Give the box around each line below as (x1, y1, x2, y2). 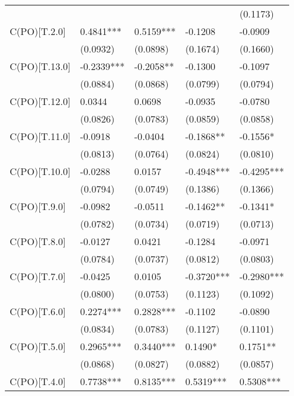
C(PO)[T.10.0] (10, 164, 71, 178)
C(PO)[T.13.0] (10, 59, 71, 73)
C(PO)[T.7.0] (10, 269, 66, 283)
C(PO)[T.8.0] (10, 234, 66, 248)
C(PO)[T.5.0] (10, 339, 66, 353)
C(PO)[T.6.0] (10, 304, 66, 318)
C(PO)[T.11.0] (10, 129, 71, 143)
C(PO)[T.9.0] (10, 199, 66, 213)
